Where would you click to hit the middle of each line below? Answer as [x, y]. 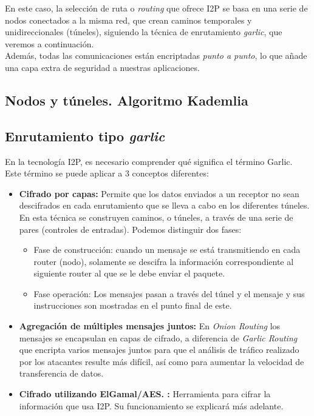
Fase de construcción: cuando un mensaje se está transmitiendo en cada [167, 250]
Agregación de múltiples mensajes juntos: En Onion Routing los [150, 326]
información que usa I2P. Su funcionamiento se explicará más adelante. [151, 405]
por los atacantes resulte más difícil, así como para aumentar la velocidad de [162, 361]
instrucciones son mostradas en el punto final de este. [133, 305]
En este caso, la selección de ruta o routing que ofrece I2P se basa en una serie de [156, 8]
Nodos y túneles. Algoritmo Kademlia [127, 100]
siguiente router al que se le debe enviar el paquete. [129, 273]
